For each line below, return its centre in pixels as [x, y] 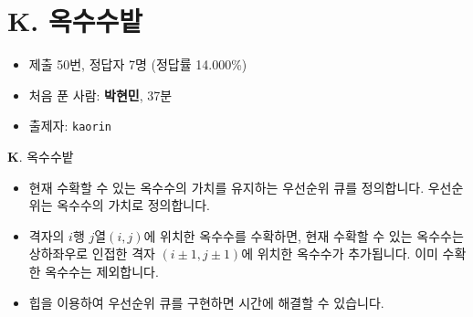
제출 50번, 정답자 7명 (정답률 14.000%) [138, 64]
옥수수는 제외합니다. [102, 271]
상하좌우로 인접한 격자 [92, 254]
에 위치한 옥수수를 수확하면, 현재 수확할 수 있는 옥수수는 [304, 235]
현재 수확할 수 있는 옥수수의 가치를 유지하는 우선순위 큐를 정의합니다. [226, 187]
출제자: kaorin [70, 126]
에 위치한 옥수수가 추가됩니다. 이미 [340, 254]
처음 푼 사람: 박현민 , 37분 [100, 95]
